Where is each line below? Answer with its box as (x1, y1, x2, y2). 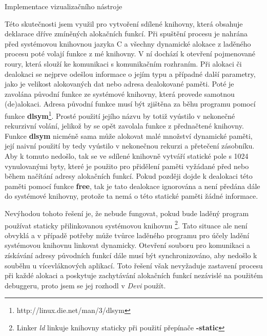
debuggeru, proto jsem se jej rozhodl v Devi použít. (5, 280, 166, 290)
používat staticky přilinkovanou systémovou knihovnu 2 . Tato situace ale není (5, 218, 248, 230)
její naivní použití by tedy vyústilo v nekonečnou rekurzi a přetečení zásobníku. (5, 140, 255, 151)
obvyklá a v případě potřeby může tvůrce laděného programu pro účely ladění (5, 229, 250, 240)
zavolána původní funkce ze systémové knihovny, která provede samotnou (5, 88, 235, 99)
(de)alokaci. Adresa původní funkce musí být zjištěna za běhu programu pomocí (5, 98, 256, 109)
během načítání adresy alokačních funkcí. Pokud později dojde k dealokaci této (5, 171, 253, 181)
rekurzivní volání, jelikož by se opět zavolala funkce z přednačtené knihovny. (5, 120, 244, 131)
